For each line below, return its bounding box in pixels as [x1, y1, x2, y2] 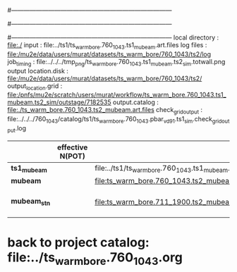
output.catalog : [112, 98, 159, 106]
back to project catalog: [7, 235, 150, 251]
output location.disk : [7, 66, 69, 75]
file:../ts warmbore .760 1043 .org [7, 249, 183, 268]
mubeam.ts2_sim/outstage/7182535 [7, 98, 111, 106]
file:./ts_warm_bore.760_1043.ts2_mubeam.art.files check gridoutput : [7, 106, 203, 116]
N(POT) [59, 151, 86, 161]
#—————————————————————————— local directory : [7, 33, 219, 42]
